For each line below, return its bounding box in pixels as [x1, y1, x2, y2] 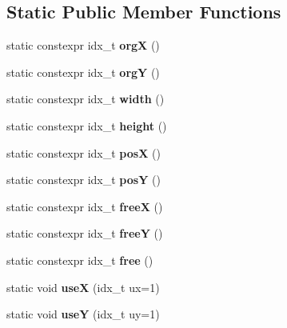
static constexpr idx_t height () [6, 117, 167, 134]
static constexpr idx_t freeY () [6, 225, 163, 242]
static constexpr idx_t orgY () [6, 63, 160, 80]
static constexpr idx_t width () [6, 90, 165, 107]
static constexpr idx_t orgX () [6, 37, 160, 54]
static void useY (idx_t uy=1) [6, 306, 160, 322]
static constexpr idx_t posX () [6, 144, 161, 161]
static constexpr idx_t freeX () [6, 198, 163, 214]
